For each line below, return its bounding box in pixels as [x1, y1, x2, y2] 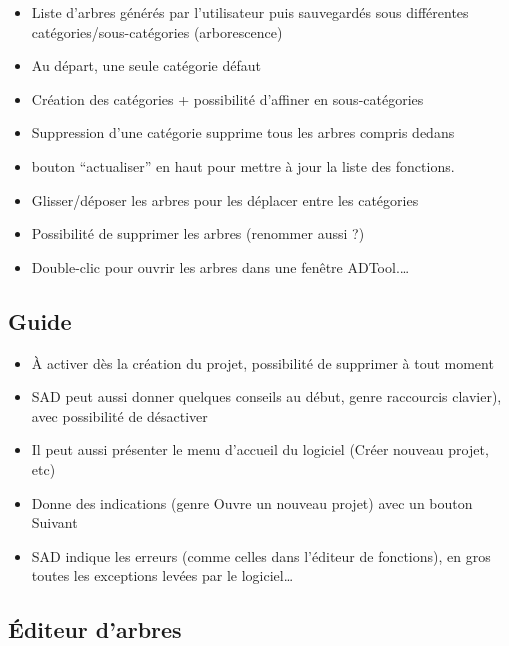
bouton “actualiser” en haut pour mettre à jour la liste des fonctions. [31, 155, 455, 176]
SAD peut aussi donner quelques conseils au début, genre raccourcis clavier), [31, 386, 502, 407]
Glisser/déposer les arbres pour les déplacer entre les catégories [31, 189, 419, 210]
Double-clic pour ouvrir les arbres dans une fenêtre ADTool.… [31, 256, 410, 277]
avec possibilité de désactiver [31, 405, 208, 426]
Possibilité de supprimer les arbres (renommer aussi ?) [31, 223, 365, 244]
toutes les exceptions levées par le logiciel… [31, 565, 294, 586]
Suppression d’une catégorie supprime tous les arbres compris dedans [31, 122, 455, 143]
